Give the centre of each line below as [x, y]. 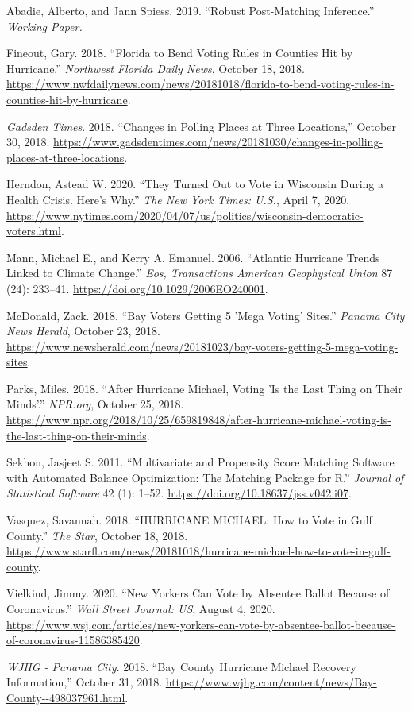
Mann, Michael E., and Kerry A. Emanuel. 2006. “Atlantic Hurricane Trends [193, 257]
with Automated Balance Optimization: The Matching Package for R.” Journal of [205, 477]
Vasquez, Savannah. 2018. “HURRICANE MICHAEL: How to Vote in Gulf [189, 520]
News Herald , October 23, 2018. [83, 331]
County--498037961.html [66, 697]
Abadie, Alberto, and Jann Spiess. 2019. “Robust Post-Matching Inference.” [191, 10]
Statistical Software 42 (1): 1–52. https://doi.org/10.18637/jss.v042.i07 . [179, 493]
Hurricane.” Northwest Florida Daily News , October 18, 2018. [156, 68]
